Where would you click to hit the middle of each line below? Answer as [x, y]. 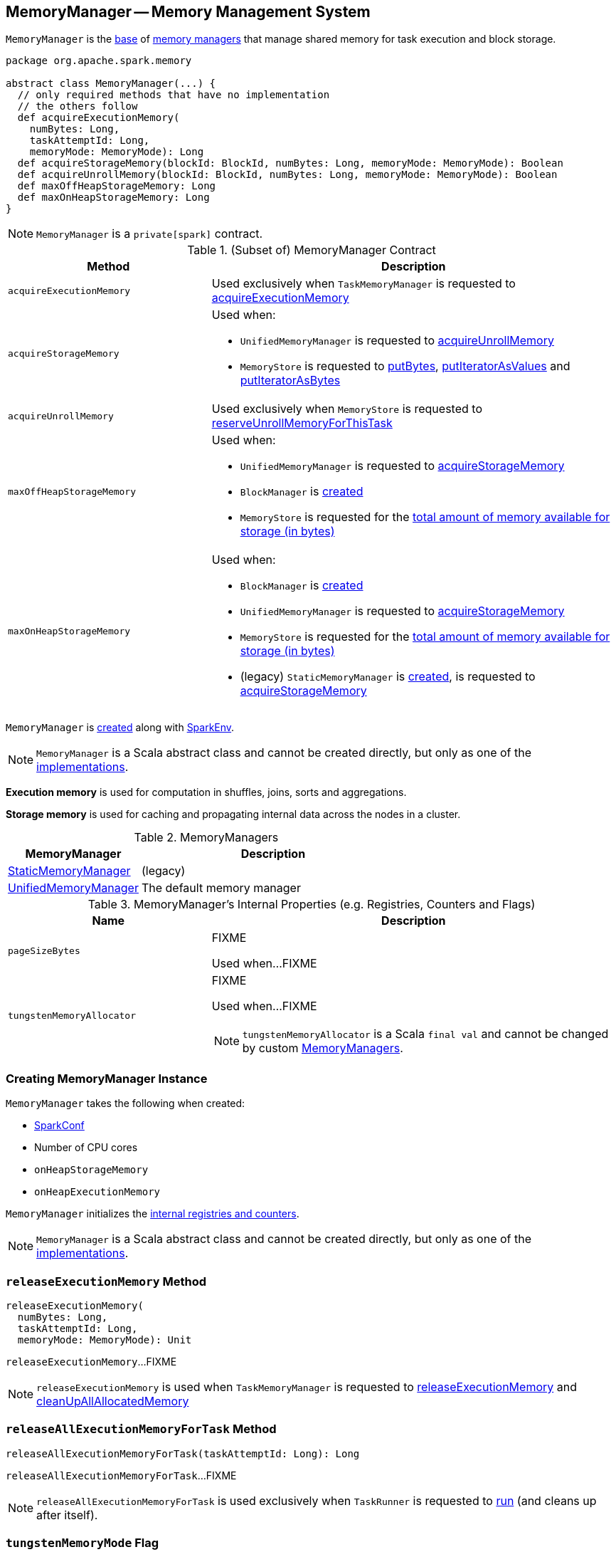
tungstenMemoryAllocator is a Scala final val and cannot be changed [425, 1034]
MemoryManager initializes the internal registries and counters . [153, 1214]
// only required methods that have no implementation [174, 95]
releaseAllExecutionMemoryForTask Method [141, 1429]
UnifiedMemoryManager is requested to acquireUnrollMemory [397, 341]
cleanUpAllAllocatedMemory [113, 1401]
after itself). [67, 1515]
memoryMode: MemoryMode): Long [117, 152]
